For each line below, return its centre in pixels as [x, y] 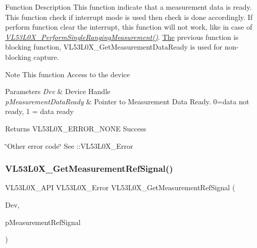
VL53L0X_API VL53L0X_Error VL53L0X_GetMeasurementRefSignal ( [120, 187]
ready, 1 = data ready [40, 111]
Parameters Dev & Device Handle [58, 91]
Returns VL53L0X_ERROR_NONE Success [76, 128]
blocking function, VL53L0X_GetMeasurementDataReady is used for [114, 47]
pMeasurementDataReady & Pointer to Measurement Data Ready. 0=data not [127, 101]
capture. [46, 57]
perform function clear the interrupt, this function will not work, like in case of [129, 27]
